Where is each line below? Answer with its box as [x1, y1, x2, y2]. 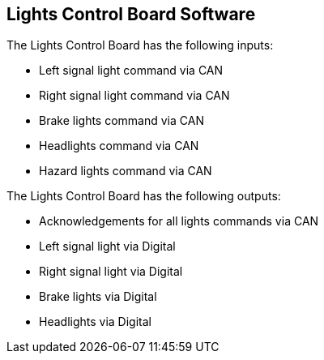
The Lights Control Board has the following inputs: [6, 38, 274, 53]
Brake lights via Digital [39, 289, 157, 304]
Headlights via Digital [39, 315, 151, 329]
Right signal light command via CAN [39, 88, 230, 103]
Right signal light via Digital [39, 264, 183, 279]
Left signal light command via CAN [39, 63, 224, 78]
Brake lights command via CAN [39, 114, 204, 128]
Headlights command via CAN [39, 139, 199, 153]
